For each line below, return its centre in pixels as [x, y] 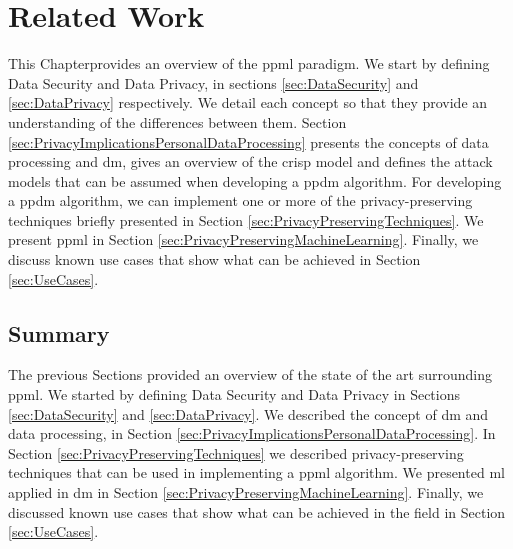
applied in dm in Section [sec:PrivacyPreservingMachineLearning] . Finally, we [246, 492]
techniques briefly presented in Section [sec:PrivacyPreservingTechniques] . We [246, 219]
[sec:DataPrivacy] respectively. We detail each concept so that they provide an [248, 102]
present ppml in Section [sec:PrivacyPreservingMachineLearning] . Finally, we [243, 239]
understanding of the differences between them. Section [177, 121]
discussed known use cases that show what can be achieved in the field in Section [257, 511]
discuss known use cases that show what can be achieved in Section [214, 259]
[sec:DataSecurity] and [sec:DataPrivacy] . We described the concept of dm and [248, 413]
